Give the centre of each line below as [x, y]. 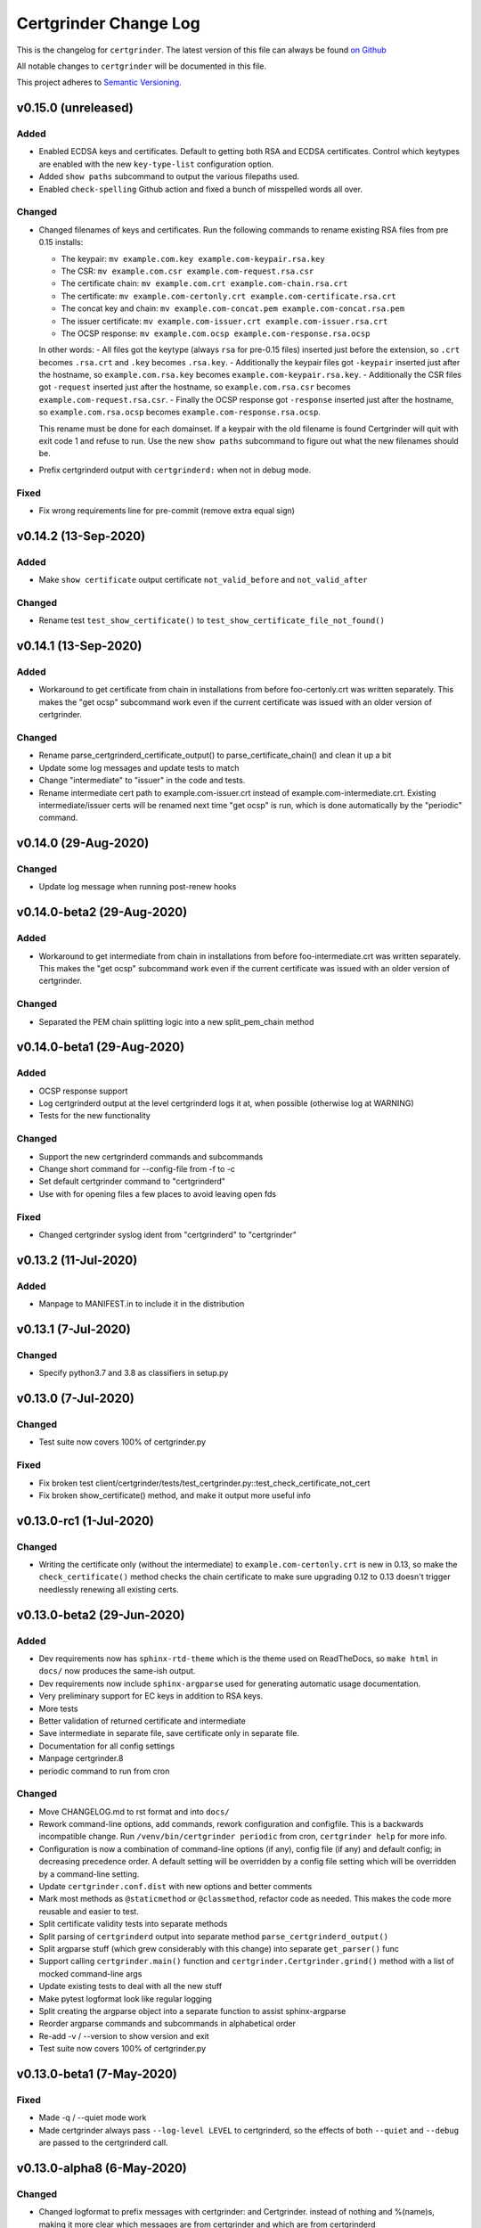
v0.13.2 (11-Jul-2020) [77, 1260]
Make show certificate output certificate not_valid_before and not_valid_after [204, 580]
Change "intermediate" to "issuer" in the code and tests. [142, 781]
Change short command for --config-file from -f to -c [137, 1169]
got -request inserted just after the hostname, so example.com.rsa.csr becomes [195, 387]
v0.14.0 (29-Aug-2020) [83, 844]
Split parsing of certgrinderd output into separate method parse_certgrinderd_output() [214, 1936]
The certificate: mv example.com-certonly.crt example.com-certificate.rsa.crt [228, 296]
